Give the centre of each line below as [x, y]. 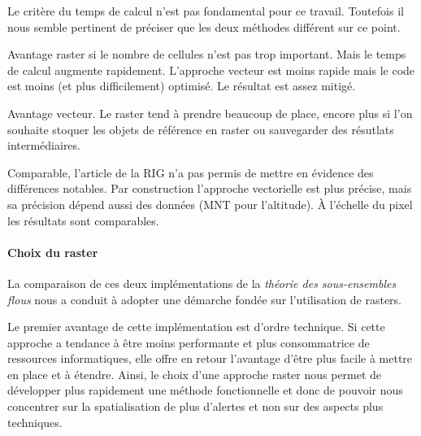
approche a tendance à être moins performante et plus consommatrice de [189, 342]
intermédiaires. [44, 145]
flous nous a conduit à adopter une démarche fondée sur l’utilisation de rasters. [205, 299]
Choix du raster [53, 252]
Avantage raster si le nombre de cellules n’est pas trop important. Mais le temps [207, 54]
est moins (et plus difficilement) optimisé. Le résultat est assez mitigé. [182, 86]
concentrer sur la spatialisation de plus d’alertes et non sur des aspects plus [195, 406]
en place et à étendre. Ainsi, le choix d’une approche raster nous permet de [195, 374]
